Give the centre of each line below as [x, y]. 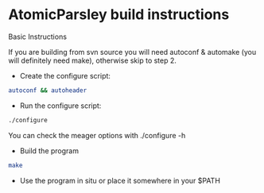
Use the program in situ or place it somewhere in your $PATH [120, 180]
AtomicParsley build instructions [119, 15]
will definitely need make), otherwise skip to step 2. [93, 60]
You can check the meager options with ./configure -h [97, 135]
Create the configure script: [65, 75]
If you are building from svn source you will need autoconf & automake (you [132, 52]
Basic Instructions [38, 37]
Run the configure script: [60, 106]
